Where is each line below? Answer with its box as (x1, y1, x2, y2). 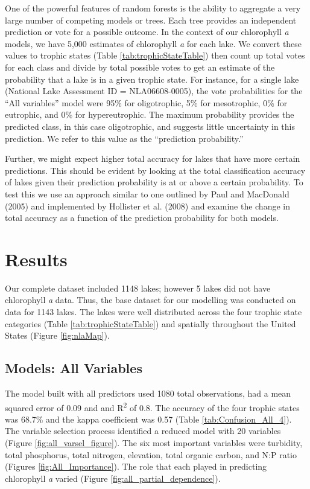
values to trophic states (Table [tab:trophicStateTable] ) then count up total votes (5, 49, 305, 62)
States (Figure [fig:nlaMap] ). (5, 329, 110, 342)
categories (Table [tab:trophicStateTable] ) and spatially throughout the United (5, 317, 296, 330)
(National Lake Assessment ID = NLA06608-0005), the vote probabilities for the (5, 85, 303, 97)
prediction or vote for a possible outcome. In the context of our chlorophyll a (5, 25, 289, 38)
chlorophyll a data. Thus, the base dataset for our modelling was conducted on (5, 293, 296, 306)
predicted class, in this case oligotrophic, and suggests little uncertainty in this (5, 120, 296, 132)
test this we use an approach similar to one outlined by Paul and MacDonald (5, 187, 289, 200)
